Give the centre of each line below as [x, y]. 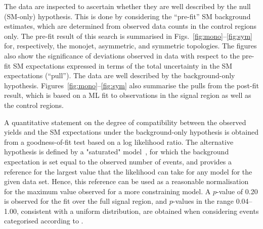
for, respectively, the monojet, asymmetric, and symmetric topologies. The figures [130, 46]
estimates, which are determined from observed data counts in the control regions [130, 26]
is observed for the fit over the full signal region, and [86, 201]
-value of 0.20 [237, 191]
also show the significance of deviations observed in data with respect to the [122, 55]
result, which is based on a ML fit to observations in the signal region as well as [128, 95]
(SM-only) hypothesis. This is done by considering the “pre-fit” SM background [127, 16]
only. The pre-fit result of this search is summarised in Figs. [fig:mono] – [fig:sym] [128, 36]
